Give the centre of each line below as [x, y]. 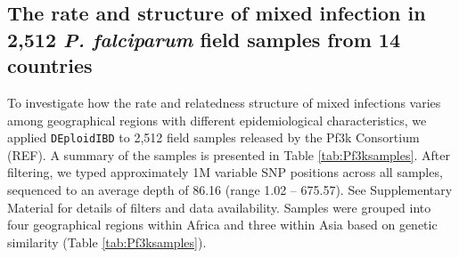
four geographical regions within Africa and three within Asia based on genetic [222, 225]
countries [50, 65]
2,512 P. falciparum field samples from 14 [204, 39]
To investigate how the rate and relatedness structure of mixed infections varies [224, 102]
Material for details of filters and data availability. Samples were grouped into [219, 207]
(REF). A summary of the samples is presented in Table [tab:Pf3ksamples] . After [229, 154]
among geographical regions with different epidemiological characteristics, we [217, 120]
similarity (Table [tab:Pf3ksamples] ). [107, 242]
